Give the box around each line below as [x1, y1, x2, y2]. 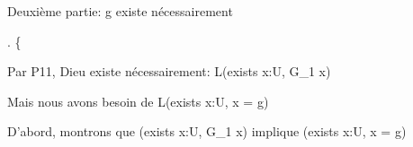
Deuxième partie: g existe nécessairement [7, 2, 233, 20]
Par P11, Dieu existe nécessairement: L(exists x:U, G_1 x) [7, 62, 331, 81]
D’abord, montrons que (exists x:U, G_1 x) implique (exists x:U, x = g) [7, 122, 407, 141]
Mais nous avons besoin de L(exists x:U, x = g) [7, 91, 269, 110]
